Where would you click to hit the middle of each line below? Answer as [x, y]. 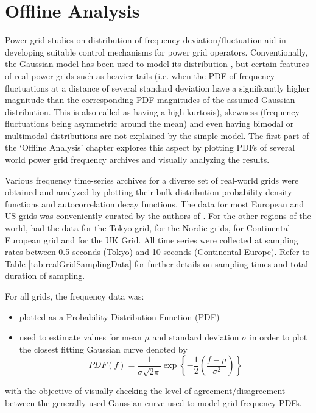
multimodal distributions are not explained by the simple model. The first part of [157, 135]
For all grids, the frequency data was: [75, 296]
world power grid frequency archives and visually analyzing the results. [137, 160]
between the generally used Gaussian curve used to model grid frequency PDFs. [153, 402]
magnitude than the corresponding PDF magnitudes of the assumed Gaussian [150, 100]
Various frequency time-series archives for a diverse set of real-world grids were [152, 180]
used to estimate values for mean [80, 337]
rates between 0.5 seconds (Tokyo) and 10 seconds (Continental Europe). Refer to [157, 252]
